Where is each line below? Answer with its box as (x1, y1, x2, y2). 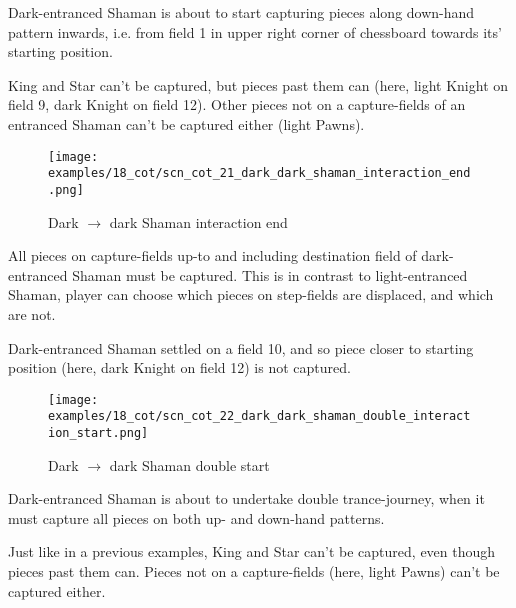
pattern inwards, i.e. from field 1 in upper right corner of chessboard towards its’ (8, 21, 502, 42)
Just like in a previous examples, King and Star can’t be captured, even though (8, 541, 496, 562)
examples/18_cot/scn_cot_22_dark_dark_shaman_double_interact (48, 409, 471, 424)
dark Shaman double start (109, 454, 270, 475)
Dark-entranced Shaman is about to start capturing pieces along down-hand (8, 2, 475, 22)
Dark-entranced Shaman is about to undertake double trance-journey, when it (8, 488, 485, 509)
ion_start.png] (48, 426, 149, 440)
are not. (8, 303, 56, 324)
